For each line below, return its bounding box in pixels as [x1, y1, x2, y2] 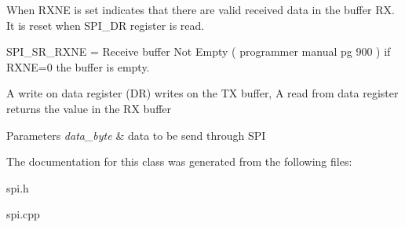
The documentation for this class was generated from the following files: [6, 153, 352, 170]
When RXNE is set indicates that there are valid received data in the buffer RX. [6, 2, 395, 17]
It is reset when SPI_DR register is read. [6, 16, 205, 33]
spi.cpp [6, 206, 40, 222]
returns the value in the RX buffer [6, 100, 171, 116]
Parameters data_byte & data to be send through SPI [6, 126, 266, 143]
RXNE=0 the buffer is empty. [6, 58, 150, 75]
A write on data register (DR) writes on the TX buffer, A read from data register [6, 85, 399, 101]
